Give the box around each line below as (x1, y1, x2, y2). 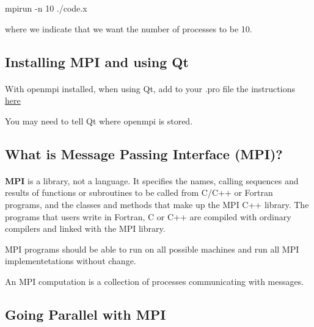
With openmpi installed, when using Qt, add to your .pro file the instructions (5, 82, 295, 95)
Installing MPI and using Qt (5, 52, 189, 71)
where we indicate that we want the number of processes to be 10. (5, 22, 252, 35)
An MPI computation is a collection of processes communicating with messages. (5, 275, 304, 287)
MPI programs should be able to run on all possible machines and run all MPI (5, 242, 299, 255)
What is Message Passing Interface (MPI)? (5, 144, 283, 163)
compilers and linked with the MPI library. (5, 222, 166, 235)
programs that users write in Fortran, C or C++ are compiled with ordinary (5, 210, 291, 223)
